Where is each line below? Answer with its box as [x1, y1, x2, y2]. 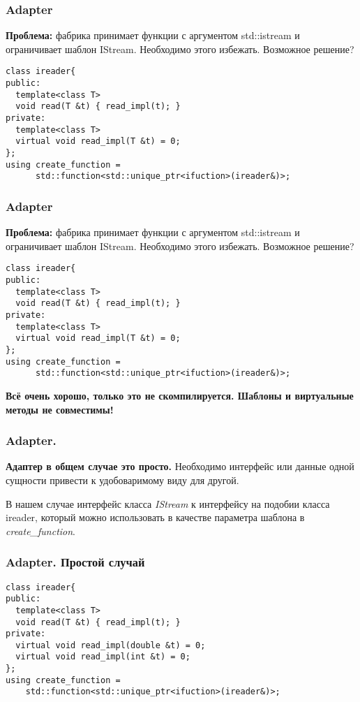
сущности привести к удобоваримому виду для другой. [6, 472, 239, 487]
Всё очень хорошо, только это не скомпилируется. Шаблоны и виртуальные [6, 388, 354, 402]
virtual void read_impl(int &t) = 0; [15, 652, 190, 662]
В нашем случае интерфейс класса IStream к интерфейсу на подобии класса [6, 496, 330, 511]
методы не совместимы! [6, 402, 114, 416]
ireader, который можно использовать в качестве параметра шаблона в [6, 510, 305, 525]
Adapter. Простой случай [6, 553, 145, 571]
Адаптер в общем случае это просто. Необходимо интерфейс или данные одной [6, 459, 354, 474]
